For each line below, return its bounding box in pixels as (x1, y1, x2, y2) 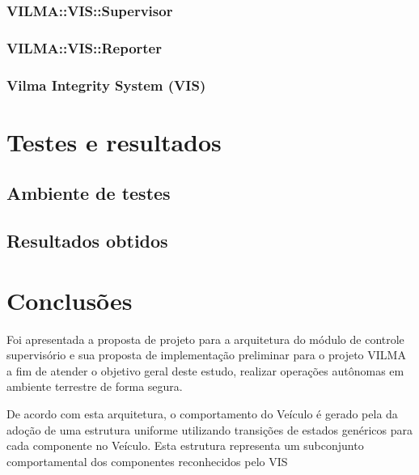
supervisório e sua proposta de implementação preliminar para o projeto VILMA (6, 346, 406, 363)
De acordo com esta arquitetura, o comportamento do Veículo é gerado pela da (6, 405, 398, 422)
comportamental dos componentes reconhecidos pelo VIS (6, 452, 288, 469)
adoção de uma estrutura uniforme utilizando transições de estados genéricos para (6, 421, 413, 438)
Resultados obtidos (6, 228, 168, 253)
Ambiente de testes (6, 180, 171, 206)
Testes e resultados (6, 125, 222, 158)
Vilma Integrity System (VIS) (6, 74, 206, 95)
